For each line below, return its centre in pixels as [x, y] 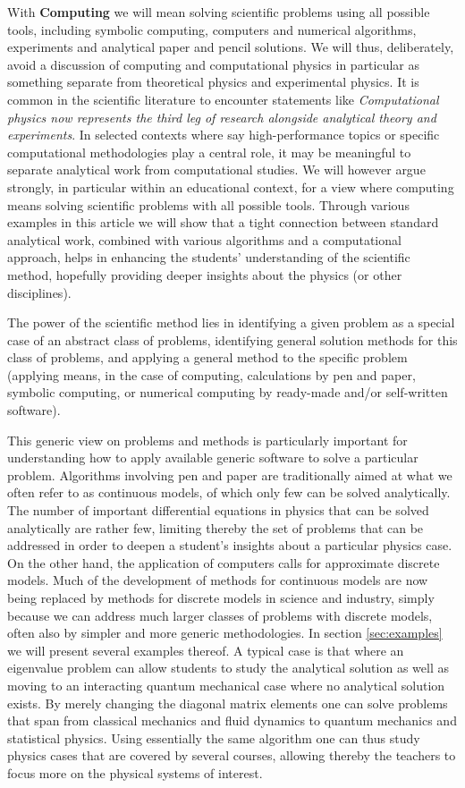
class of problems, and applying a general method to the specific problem [207, 357]
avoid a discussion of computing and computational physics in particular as [214, 64]
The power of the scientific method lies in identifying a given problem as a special [231, 322]
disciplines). [39, 292]
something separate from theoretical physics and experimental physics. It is [213, 82]
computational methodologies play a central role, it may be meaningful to [209, 152]
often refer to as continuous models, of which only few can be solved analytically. [229, 492]
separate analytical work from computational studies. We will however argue [216, 169]
